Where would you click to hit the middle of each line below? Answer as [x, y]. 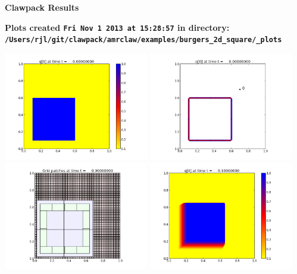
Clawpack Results [42, 7]
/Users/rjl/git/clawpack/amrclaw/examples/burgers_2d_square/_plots [143, 40]
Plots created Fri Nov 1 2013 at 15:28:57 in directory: [117, 27]
